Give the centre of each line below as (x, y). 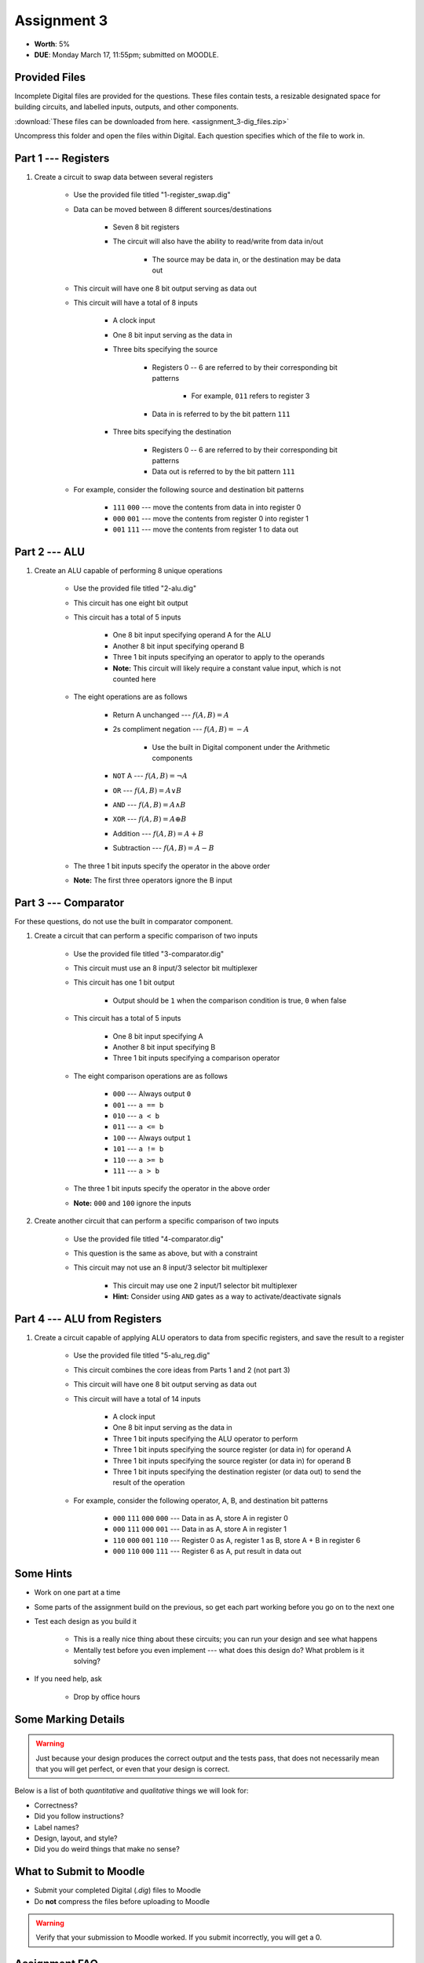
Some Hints (44, 1574)
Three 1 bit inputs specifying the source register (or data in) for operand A (232, 1449)
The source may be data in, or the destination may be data (247, 259)
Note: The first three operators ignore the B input (153, 880)
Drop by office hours (107, 1697)
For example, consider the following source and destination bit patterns (189, 489)
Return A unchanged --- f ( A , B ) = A (171, 715)
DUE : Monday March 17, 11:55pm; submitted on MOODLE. (126, 54)
